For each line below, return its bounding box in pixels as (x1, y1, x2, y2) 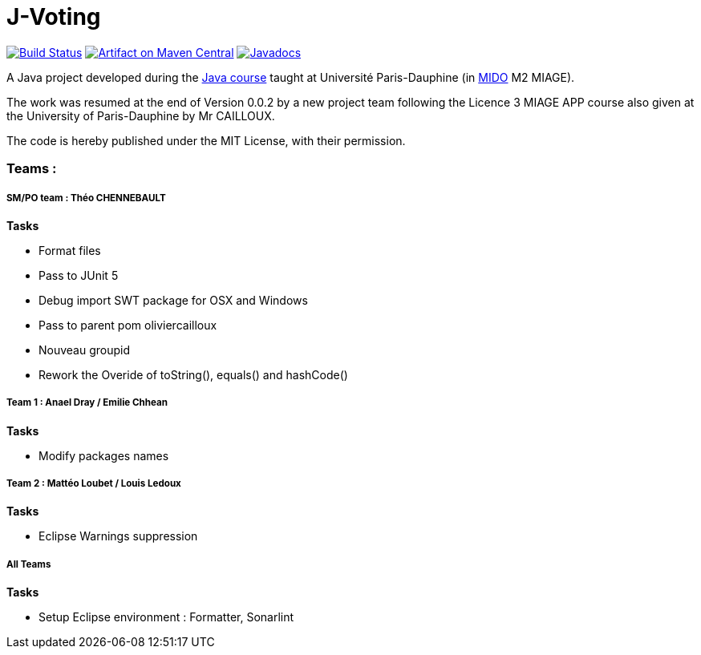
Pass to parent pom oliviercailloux (38, 317, 217, 332)
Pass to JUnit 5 (38, 268, 119, 282)
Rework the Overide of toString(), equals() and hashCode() (38, 367, 348, 382)
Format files (38, 243, 101, 257)
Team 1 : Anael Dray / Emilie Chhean (6, 397, 168, 409)
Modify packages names (38, 448, 169, 463)
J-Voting (6, 3, 101, 30)
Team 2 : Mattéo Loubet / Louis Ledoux (6, 478, 181, 490)
